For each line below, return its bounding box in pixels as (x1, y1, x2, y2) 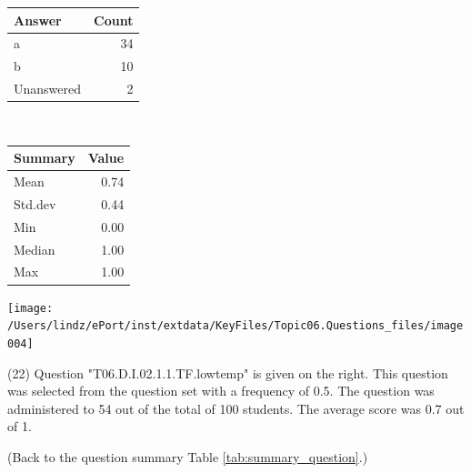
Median (14, 239, 55, 258)
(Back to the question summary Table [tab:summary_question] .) (7, 447, 368, 466)
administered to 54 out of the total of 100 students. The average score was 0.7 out (7, 398, 465, 418)
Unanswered (14, 79, 82, 98)
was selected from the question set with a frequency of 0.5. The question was (7, 381, 435, 400)
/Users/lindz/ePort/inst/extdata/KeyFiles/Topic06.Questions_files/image (7, 319, 464, 333)
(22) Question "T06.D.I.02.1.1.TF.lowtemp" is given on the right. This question (7, 363, 448, 382)
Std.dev (14, 194, 56, 213)
